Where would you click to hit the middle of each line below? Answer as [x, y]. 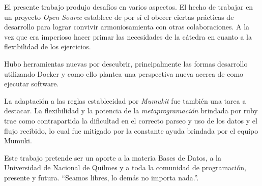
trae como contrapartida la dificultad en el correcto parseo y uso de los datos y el [131, 120]
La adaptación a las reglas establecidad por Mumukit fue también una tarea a [125, 100]
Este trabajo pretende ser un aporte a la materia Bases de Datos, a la [113, 157]
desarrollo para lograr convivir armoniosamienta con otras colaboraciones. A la [127, 27]
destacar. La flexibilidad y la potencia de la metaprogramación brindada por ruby [131, 111]
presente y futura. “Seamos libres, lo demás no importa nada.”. [101, 177]
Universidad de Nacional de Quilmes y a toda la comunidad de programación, [125, 167]
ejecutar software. [32, 84]
